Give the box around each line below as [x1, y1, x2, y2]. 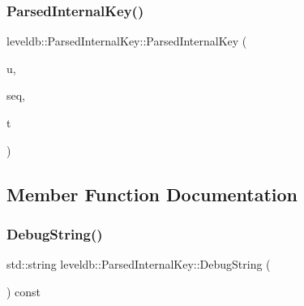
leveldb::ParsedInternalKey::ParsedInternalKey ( [6, 32, 247, 50]
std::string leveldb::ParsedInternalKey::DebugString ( [6, 256, 271, 273]
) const [6, 282, 41, 300]
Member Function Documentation [6, 181, 298, 206]
